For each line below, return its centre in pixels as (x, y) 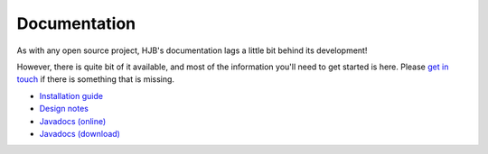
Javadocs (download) (80, 133)
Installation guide (71, 95)
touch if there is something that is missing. (96, 79)
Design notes (64, 109)
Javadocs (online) (73, 121)
